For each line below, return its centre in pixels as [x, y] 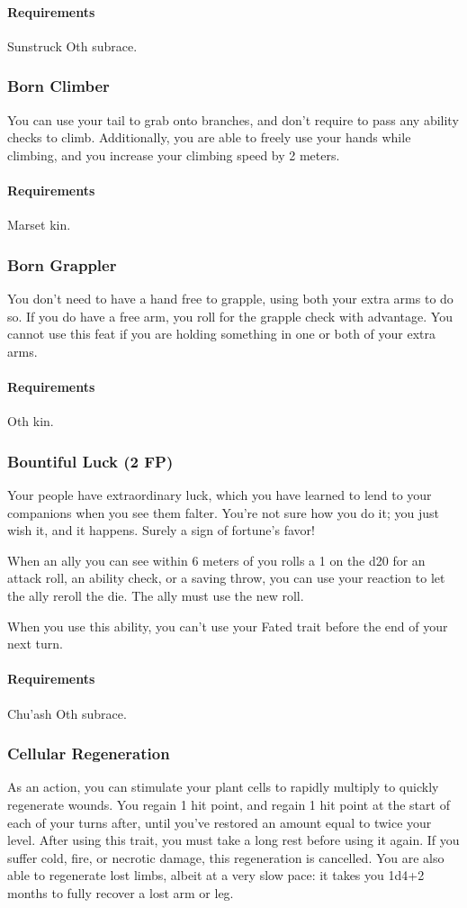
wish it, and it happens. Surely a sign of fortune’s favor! [161, 530]
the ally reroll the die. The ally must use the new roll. [156, 595]
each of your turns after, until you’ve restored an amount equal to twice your [220, 822]
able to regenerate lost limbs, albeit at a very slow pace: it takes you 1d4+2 [216, 875]
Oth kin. [31, 421]
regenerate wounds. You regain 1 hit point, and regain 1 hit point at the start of [229, 804]
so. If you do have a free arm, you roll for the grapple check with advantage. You [230, 316]
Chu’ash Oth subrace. [67, 713]
